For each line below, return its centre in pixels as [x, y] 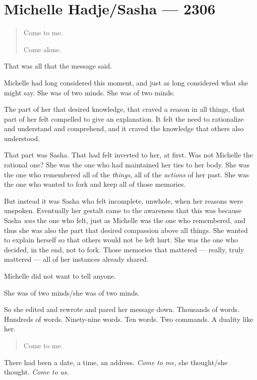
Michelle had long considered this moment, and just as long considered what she [126, 82]
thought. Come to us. [36, 372]
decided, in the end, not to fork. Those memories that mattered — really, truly [124, 249]
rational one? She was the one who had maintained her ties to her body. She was [127, 165]
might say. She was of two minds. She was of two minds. [90, 92]
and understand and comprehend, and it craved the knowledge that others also [124, 128]
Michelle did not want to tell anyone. [60, 276]
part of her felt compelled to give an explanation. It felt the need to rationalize [124, 118]
